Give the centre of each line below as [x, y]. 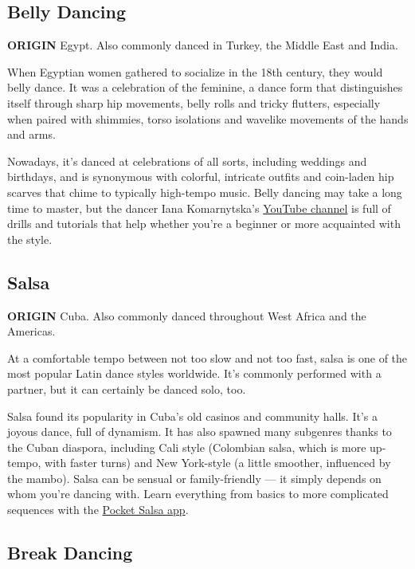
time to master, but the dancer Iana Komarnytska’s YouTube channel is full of [199, 208]
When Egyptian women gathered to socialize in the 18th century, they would [195, 71]
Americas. [31, 331]
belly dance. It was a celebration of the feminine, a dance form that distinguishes [205, 87]
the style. [30, 239]
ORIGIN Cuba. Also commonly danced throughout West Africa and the [187, 315]
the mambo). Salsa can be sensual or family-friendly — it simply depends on [194, 478]
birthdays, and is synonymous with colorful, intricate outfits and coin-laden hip [201, 177]
